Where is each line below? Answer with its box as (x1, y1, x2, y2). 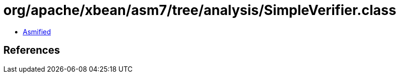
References (3, 44, 60, 57)
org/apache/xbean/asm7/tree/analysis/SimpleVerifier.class (3, 2, 397, 18)
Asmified (23, 27, 51, 36)
